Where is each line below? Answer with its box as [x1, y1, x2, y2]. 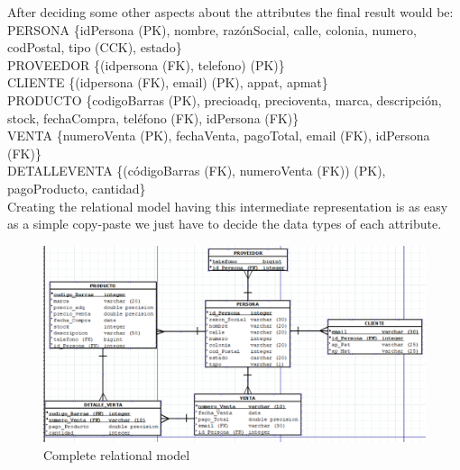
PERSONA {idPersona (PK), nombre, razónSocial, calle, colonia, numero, [7, 20, 417, 39]
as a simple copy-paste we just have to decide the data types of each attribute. [7, 214, 442, 233]
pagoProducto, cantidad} [7, 178, 146, 197]
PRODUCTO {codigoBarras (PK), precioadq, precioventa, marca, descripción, [7, 90, 442, 109]
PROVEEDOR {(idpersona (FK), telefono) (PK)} [7, 55, 285, 74]
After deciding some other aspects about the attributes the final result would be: [7, 3, 454, 21]
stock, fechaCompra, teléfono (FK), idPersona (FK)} [7, 108, 299, 127]
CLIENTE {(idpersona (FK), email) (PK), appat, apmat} [7, 73, 328, 92]
